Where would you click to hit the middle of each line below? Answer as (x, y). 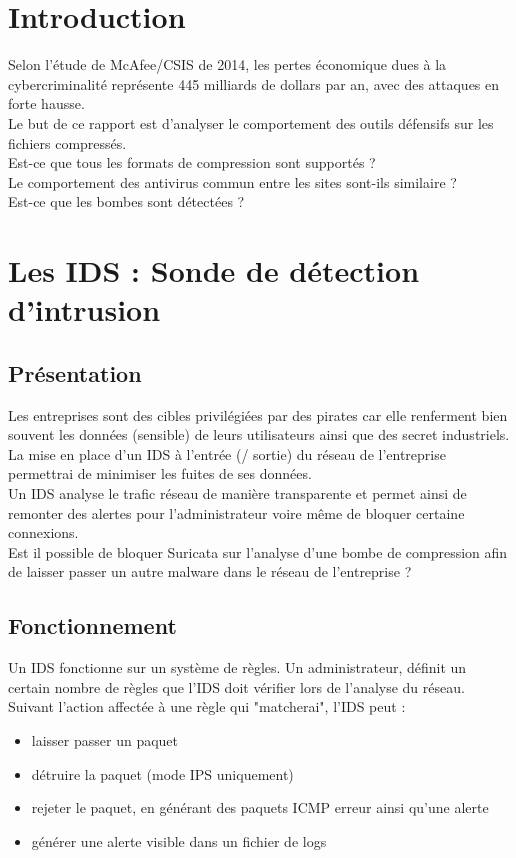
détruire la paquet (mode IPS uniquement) (162, 773)
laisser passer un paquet (105, 739)
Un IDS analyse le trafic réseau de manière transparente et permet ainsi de (237, 493)
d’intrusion (84, 309)
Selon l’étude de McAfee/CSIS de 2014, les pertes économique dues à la (227, 64)
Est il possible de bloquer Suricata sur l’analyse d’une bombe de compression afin (258, 551)
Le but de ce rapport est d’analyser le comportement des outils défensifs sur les (251, 122)
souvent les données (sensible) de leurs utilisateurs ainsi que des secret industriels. (259, 434)
